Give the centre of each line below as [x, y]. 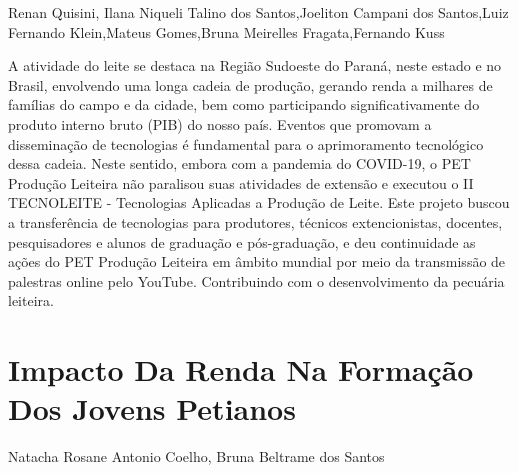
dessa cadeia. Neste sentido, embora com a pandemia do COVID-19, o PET [239, 163]
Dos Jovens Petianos [152, 408]
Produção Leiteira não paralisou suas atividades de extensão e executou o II [241, 182]
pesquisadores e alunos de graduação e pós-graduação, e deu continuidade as [242, 241]
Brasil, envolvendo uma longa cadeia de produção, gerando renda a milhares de [250, 84]
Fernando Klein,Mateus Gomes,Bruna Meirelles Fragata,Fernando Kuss [226, 31]
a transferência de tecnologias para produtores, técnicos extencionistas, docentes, [255, 221]
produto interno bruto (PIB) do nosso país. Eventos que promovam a [220, 123]
